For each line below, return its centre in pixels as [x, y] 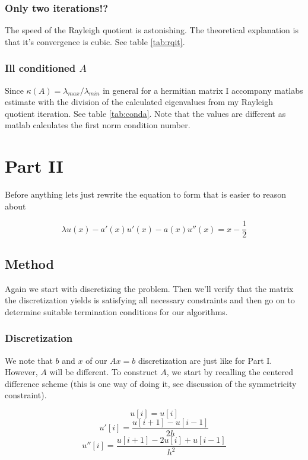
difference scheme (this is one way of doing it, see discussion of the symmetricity [151, 383]
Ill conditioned [40, 68]
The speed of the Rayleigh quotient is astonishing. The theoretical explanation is [152, 30]
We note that [29, 360]
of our [96, 360]
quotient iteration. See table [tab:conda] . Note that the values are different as [145, 113]
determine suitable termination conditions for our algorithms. [116, 311]
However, [21, 372]
